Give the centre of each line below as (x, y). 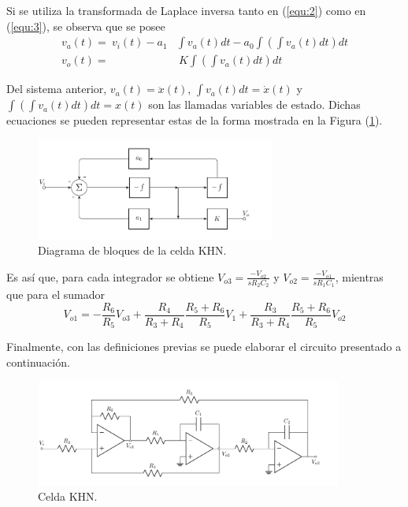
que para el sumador (56, 295)
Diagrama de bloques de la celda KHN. (132, 250)
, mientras (359, 276)
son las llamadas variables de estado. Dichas (254, 104)
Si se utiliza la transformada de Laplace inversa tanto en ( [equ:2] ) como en (186, 10)
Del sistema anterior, (57, 89)
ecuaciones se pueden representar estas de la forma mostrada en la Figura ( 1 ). (195, 120)
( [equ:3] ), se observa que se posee (86, 26)
